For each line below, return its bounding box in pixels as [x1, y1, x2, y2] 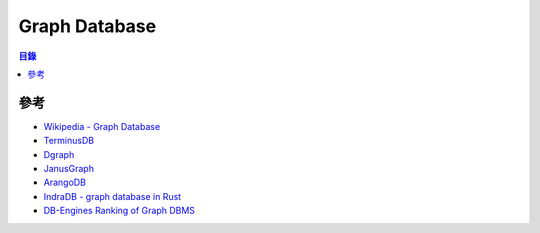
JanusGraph [43, 163, 95, 175]
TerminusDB [43, 135, 95, 147]
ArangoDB [43, 176, 87, 189]
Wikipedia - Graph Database [43, 120, 161, 132]
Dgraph [43, 148, 75, 160]
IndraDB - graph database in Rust [43, 190, 182, 202]
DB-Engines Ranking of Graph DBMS [43, 205, 195, 217]
